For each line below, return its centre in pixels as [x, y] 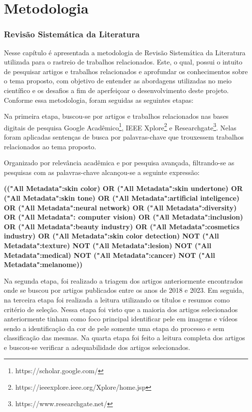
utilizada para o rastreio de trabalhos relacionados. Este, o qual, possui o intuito [123, 62]
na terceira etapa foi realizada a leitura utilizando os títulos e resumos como [117, 299]
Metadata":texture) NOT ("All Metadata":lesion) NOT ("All [108, 245]
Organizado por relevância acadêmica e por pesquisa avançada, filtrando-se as [119, 163]
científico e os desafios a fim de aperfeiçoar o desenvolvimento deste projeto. [117, 90]
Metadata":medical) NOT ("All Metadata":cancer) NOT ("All [110, 255]
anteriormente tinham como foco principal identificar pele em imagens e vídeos [121, 319]
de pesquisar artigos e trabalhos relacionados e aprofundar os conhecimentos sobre [126, 71]
